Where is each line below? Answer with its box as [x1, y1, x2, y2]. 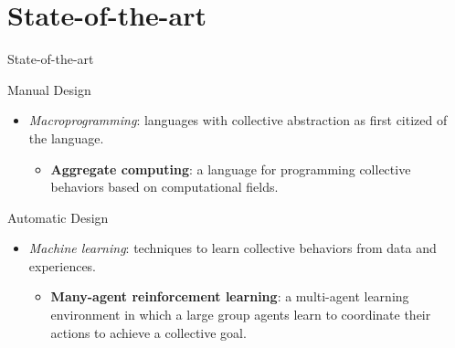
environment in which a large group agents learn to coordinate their [50, 305, 431, 324]
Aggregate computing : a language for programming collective [50, 159, 411, 178]
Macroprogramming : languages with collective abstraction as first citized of [28, 111, 448, 130]
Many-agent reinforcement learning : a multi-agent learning [50, 287, 409, 306]
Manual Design [7, 79, 91, 99]
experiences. [28, 256, 97, 275]
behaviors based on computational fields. [50, 177, 279, 196]
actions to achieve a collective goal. [50, 322, 247, 342]
